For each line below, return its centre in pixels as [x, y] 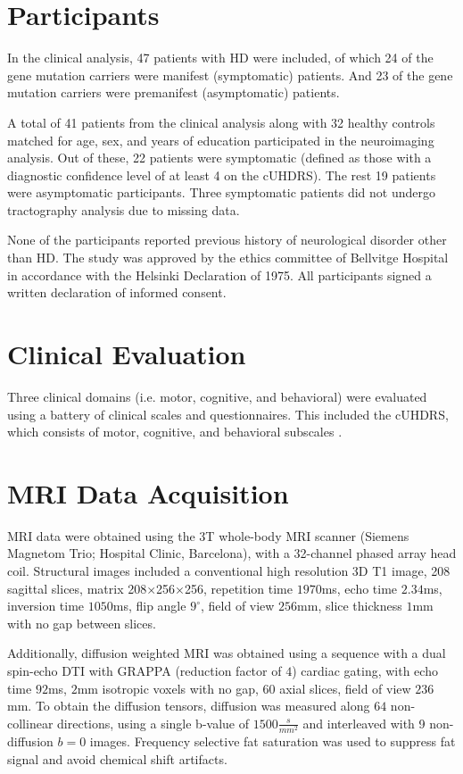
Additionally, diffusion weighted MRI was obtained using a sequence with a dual [227, 653]
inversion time [46, 606]
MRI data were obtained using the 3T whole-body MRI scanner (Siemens [208, 535]
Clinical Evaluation [127, 354]
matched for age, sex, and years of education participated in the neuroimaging [221, 140]
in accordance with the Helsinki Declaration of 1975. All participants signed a [219, 275]
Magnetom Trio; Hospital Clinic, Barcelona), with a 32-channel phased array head [232, 553]
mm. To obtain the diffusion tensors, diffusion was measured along [189, 706]
